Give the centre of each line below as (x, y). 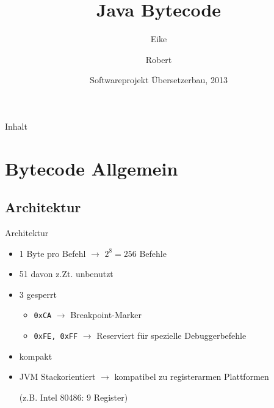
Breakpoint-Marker (106, 315)
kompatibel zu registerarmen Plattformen (192, 376)
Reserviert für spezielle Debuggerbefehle (171, 336)
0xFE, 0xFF (56, 337)
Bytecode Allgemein (92, 168)
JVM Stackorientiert (57, 376)
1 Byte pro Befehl (52, 253)
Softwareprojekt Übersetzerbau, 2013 (159, 80)
